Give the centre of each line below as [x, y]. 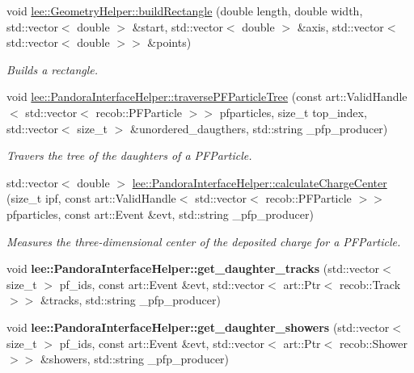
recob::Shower [373, 343]
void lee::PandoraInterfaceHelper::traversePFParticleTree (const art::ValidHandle [207, 96]
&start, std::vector [177, 26]
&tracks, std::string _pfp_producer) [130, 300]
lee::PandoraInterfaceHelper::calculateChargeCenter [260, 182]
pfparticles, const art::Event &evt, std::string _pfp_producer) [160, 214]
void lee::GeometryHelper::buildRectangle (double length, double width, [185, 10]
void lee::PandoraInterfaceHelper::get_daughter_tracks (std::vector [193, 268]
